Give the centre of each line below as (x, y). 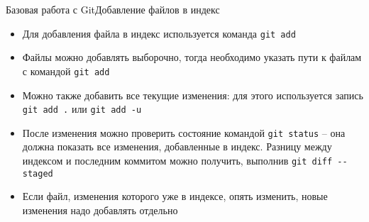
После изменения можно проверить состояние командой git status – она (184, 132)
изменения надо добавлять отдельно (100, 210)
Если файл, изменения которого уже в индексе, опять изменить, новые (175, 196)
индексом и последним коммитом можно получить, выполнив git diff (177, 160)
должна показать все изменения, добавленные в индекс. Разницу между (177, 146)
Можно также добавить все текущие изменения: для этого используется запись (193, 95)
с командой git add (66, 71)
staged (38, 173)
